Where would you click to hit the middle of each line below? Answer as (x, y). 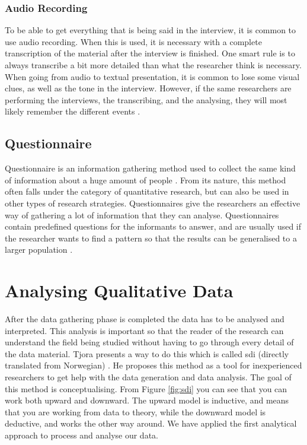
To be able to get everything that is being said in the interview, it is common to (151, 30)
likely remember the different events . (73, 111)
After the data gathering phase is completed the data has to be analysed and (145, 319)
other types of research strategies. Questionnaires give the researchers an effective (153, 203)
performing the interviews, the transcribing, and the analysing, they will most (146, 99)
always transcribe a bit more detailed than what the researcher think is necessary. (153, 65)
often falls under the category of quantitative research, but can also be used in (147, 191)
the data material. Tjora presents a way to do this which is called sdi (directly (147, 353)
